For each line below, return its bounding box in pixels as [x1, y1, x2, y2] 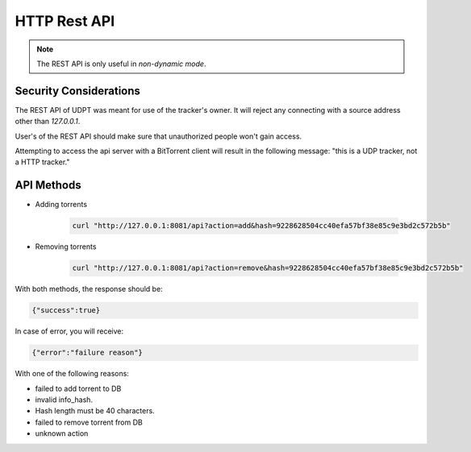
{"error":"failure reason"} [31, 348, 143, 358]
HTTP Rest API [15, 12, 115, 30]
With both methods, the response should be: [15, 284, 163, 294]
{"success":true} [31, 306, 101, 315]
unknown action [35, 429, 89, 438]
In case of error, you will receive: [15, 326, 124, 336]
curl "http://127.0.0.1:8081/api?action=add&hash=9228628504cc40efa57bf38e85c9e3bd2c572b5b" [72, 222, 451, 230]
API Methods [15, 178, 81, 193]
